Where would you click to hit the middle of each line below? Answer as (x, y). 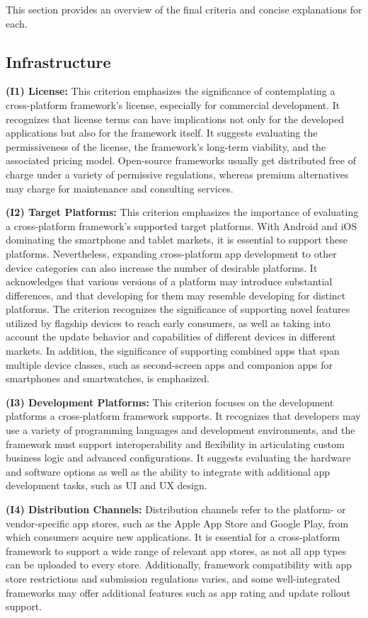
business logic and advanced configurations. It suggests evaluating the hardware (178, 458)
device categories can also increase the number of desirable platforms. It (162, 267)
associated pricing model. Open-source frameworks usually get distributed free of (181, 160)
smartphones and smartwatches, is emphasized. (108, 378)
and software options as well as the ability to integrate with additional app (168, 471)
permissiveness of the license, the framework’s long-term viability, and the (166, 146)
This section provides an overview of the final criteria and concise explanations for (184, 9)
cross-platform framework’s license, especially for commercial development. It (173, 104)
